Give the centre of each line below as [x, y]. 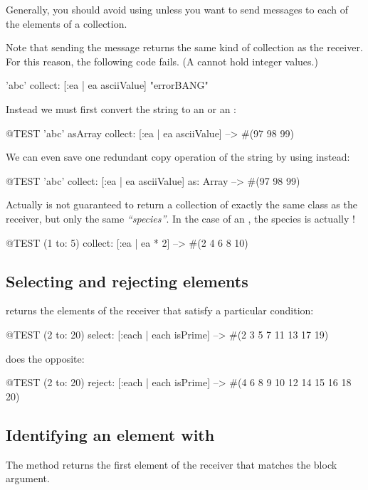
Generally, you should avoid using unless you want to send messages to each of [177, 9]
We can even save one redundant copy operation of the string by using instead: [178, 157]
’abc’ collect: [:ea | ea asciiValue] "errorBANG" [107, 85]
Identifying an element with [110, 434]
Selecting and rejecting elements [127, 281]
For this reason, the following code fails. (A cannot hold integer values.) [162, 61]
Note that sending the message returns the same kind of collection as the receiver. [184, 47]
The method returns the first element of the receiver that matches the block [172, 464]
